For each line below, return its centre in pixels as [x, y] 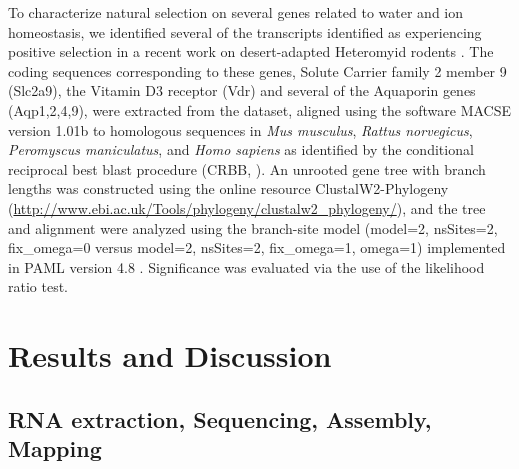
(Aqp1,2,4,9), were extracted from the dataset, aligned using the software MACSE [260, 109]
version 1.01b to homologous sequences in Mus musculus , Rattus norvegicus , [240, 129]
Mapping [55, 448]
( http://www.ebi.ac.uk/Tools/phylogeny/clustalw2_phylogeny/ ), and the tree [247, 207]
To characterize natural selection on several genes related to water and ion [236, 12]
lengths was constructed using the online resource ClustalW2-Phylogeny [228, 188]
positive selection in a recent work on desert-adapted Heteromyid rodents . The [251, 51]
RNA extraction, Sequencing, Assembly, [220, 418]
